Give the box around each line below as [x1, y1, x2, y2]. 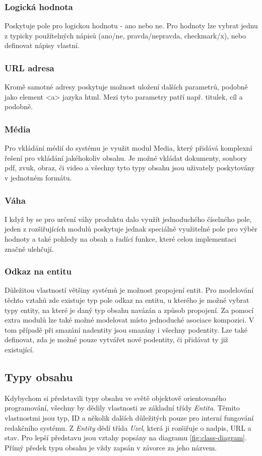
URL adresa [5, 61, 54, 74]
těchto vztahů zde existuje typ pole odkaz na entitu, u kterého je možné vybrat [5, 295, 249, 305]
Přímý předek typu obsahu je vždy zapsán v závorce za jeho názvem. [5, 442, 217, 452]
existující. [5, 344, 34, 354]
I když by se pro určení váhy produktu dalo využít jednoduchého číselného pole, [5, 213, 252, 224]
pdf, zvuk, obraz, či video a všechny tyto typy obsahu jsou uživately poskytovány [5, 162, 255, 173]
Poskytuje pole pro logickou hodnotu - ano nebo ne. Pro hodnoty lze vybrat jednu [5, 20, 258, 31]
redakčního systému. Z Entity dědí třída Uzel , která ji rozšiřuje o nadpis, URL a [5, 422, 251, 433]
